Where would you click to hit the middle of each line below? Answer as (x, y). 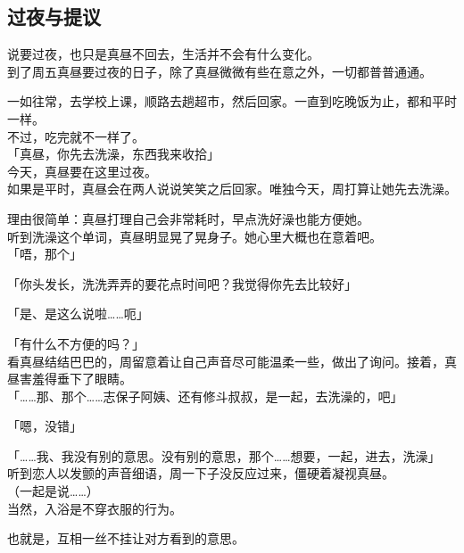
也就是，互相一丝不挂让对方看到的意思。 (126, 538)
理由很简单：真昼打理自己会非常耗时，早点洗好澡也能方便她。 (188, 218)
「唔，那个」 (45, 254)
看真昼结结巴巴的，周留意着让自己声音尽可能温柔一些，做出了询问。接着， (226, 361)
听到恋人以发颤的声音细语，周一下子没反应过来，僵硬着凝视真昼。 (201, 473)
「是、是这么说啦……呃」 (78, 314)
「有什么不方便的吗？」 (76, 343)
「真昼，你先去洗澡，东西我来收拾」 (113, 154)
